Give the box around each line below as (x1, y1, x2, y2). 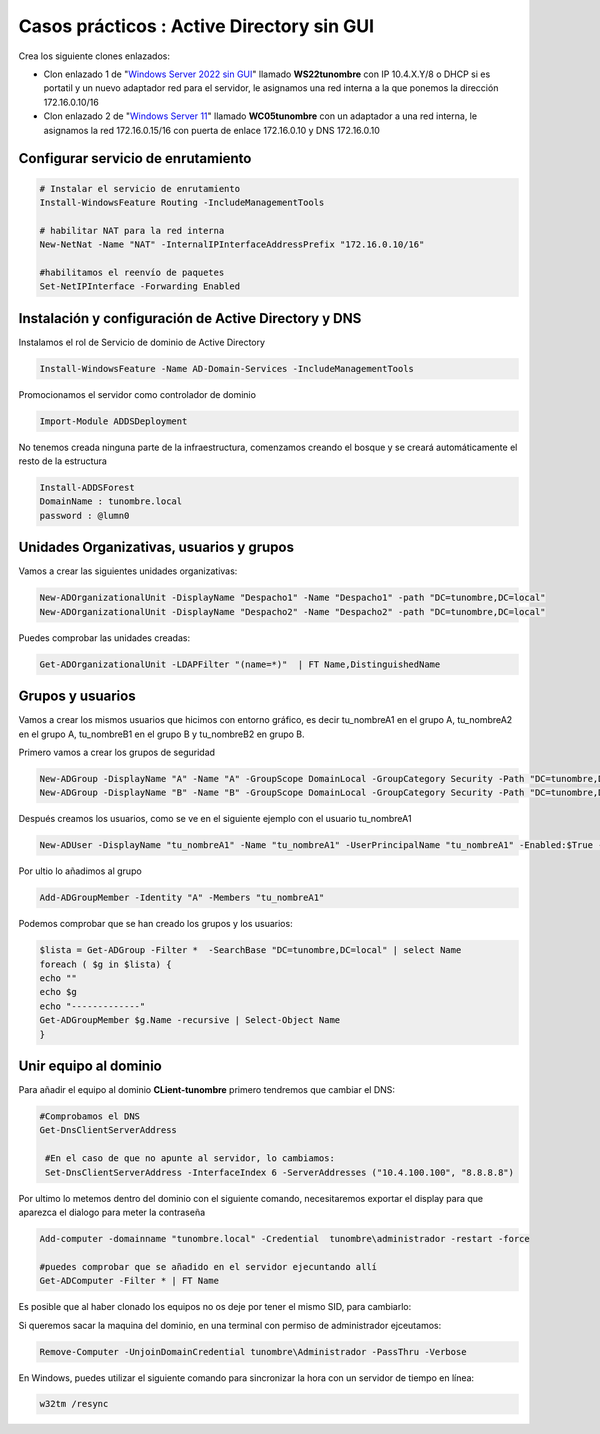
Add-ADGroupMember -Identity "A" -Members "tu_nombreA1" (39, 892, 325, 904)
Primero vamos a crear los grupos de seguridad (18, 746, 215, 758)
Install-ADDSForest (39, 482, 135, 494)
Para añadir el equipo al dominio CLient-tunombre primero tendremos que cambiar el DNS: (18, 1084, 395, 1096)
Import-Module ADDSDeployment (39, 415, 188, 427)
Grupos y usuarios (18, 688, 136, 705)
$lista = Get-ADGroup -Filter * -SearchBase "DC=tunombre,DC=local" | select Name (39, 945, 462, 956)
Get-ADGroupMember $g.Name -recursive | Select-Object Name (39, 1015, 341, 1026)
